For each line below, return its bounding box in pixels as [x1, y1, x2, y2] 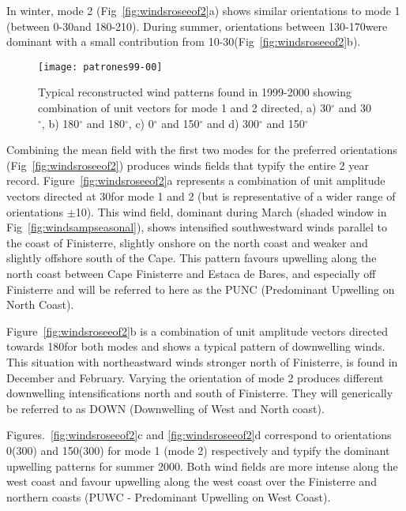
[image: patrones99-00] [38, 61, 163, 73]
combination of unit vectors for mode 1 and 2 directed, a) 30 [38, 100, 332, 116]
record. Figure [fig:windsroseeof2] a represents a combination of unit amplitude [6, 172, 385, 189]
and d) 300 [206, 115, 260, 131]
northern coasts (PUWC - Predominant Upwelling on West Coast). [6, 488, 331, 505]
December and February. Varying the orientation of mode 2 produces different [6, 369, 384, 385]
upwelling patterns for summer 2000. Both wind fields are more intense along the [6, 457, 398, 474]
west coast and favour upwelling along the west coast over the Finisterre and [6, 473, 377, 490]
